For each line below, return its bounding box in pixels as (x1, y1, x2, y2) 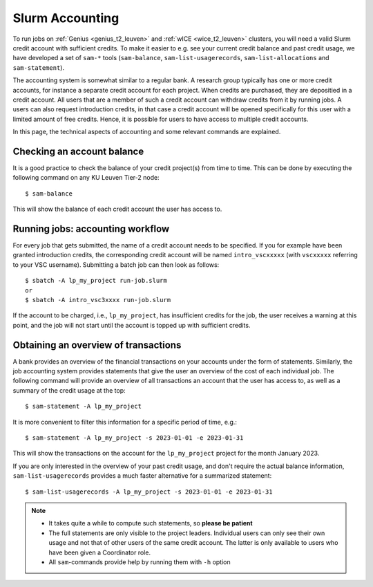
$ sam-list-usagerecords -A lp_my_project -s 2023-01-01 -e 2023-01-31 (25, 487, 273, 496)
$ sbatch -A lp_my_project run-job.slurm (25, 277, 167, 285)
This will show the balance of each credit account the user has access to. (12, 205, 222, 214)
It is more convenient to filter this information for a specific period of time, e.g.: (12, 418, 238, 426)
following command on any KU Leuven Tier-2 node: (12, 174, 160, 182)
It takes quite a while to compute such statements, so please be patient (48, 519, 253, 528)
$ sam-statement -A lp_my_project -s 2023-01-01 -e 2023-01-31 (25, 434, 244, 442)
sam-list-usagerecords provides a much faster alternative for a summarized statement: (12, 472, 272, 480)
